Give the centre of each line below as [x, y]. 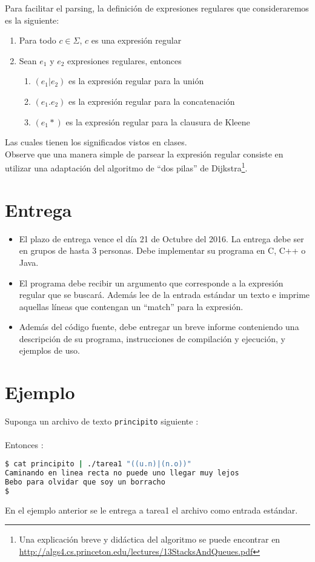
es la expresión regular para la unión [136, 81]
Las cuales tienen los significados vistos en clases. [96, 142]
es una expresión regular [136, 40]
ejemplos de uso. [49, 350]
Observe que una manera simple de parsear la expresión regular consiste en [144, 154]
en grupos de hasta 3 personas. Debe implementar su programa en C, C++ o [162, 250]
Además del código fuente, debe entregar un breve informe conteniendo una [159, 327]
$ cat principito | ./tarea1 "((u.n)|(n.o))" [98, 464]
